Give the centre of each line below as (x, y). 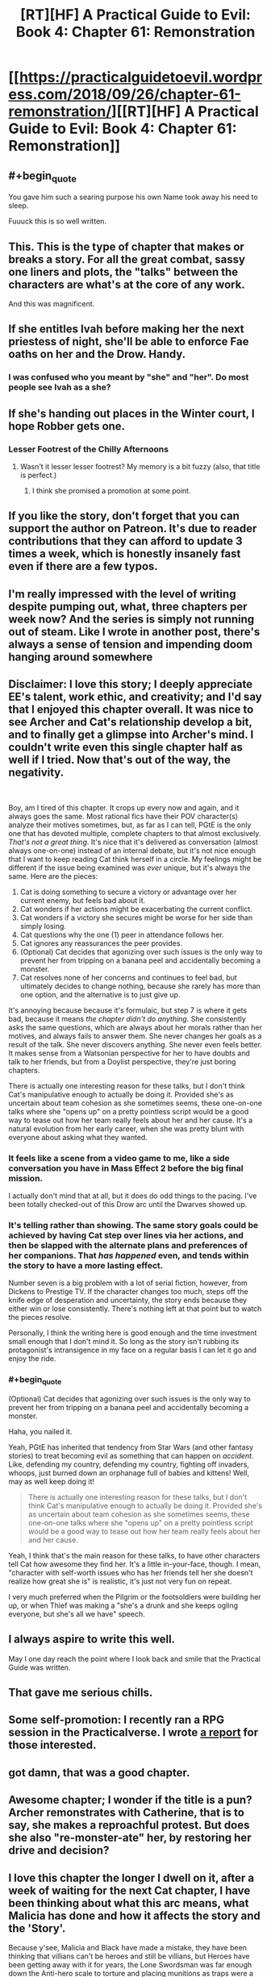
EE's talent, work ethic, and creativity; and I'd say (135, 697)
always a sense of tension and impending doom (130, 644)
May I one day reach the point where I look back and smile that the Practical (134, 1659)
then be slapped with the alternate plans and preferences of (128, 1245)
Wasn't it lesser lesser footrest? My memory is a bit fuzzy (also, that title (140, 466)
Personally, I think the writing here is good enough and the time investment (133, 1333)
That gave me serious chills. (81, 1692)
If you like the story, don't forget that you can (124, 516)
